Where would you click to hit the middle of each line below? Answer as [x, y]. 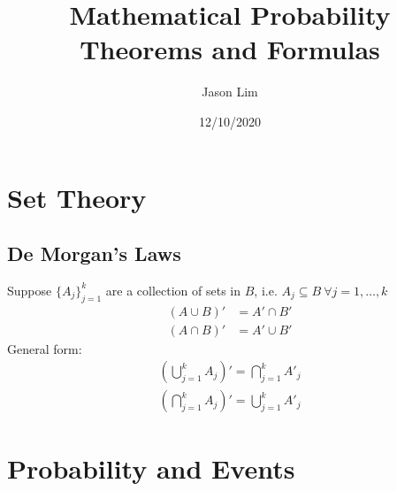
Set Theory [77, 197]
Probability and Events [151, 468]
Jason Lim [230, 92]
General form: [45, 348]
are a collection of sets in [173, 290]
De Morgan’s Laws [94, 253]
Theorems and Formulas [230, 49]
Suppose [30, 290]
